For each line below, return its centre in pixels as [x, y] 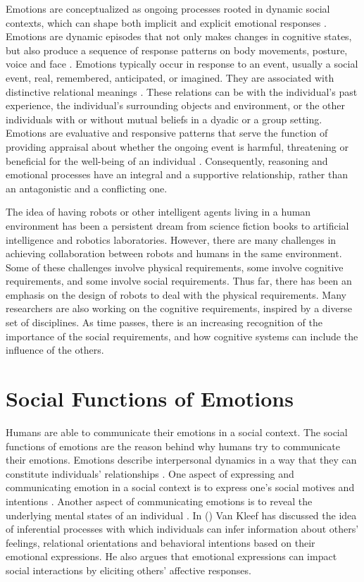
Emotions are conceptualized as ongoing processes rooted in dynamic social [168, 8]
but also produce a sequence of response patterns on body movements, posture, [177, 50]
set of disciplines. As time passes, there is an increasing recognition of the [164, 322]
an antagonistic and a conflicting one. [87, 188]
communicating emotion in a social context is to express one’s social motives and [180, 487]
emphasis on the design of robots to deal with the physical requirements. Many [176, 294]
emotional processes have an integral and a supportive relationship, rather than [177, 174]
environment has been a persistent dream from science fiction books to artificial [177, 225]
